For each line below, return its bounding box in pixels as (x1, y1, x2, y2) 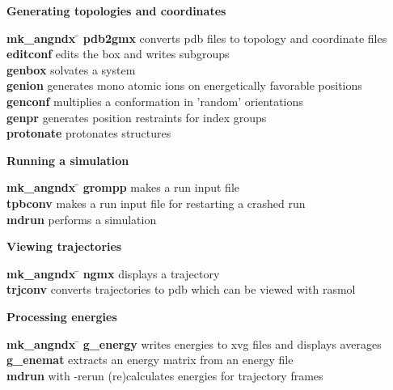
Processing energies (6, 307, 117, 324)
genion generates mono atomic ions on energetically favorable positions (6, 77, 362, 94)
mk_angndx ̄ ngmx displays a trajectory (6, 265, 220, 282)
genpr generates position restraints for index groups (6, 108, 267, 125)
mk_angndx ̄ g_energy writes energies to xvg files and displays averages (6, 335, 382, 352)
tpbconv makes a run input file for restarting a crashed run (6, 194, 306, 211)
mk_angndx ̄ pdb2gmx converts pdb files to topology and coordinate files (6, 29, 387, 46)
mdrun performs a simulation (6, 210, 157, 227)
